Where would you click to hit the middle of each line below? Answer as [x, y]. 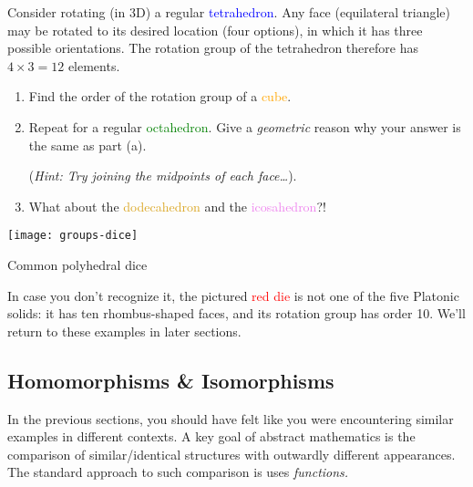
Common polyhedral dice [77, 264]
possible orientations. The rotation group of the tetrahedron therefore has [213, 48]
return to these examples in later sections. [124, 331]
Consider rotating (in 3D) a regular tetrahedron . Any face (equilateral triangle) [229, 12]
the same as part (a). [87, 145]
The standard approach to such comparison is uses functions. [178, 472]
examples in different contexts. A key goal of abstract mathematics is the [211, 436]
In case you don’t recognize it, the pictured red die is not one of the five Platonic [233, 295]
